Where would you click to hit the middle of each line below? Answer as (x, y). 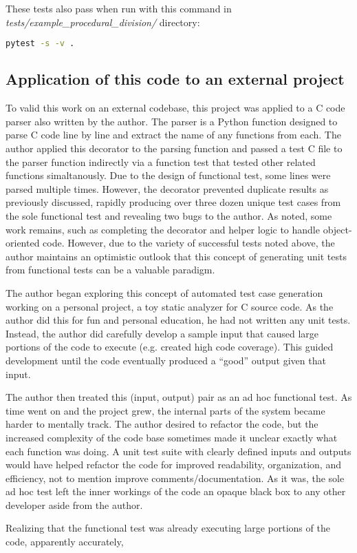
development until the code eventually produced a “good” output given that (166, 360)
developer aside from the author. (74, 504)
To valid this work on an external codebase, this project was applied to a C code (175, 108)
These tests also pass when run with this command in (119, 8)
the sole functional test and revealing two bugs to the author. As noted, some (169, 216)
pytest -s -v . (40, 44)
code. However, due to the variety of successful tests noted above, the (189, 243)
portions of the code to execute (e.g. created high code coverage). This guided (170, 347)
